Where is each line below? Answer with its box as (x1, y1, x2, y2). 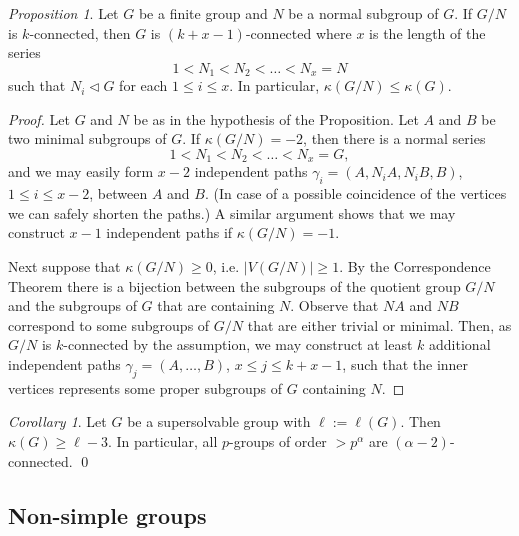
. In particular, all (107, 431, 218, 451)
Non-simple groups (8, 499, 207, 530)
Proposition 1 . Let (8, 3, 119, 23)
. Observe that (290, 295, 379, 316)
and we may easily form (8, 161, 154, 182)
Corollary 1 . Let (8, 411, 107, 432)
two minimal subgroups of (8, 128, 167, 149)
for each (119, 75, 168, 96)
